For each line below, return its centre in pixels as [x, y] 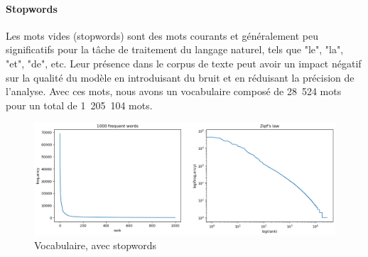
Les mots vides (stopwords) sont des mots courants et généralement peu [162, 35]
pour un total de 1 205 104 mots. [79, 105]
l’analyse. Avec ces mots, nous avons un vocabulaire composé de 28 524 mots [174, 91]
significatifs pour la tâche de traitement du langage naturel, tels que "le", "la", [175, 49]
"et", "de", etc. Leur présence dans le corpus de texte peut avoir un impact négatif [184, 63]
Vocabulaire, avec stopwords [96, 245]
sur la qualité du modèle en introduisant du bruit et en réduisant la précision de [180, 77]
